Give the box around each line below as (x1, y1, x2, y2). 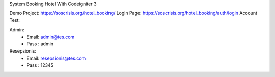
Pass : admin (26, 41, 53, 47)
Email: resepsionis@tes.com (26, 55, 86, 61)
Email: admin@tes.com (26, 34, 75, 40)
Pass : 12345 (26, 62, 53, 68)
